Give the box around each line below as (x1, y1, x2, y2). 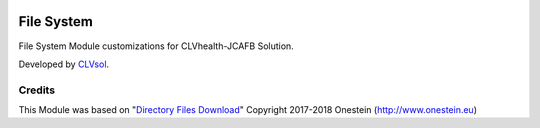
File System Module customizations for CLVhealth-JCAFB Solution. (18, 40, 294, 52)
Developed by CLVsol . (18, 58, 110, 70)
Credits (18, 83, 55, 97)
